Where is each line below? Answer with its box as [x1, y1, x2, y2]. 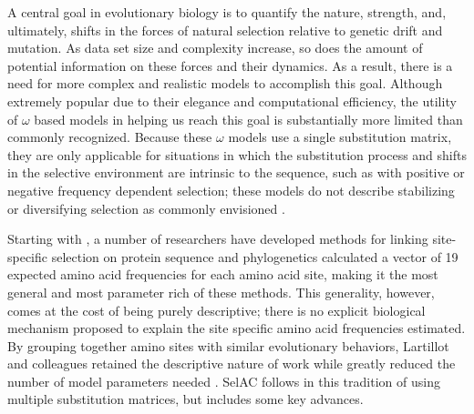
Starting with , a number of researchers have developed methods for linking [7, 229, 428, 248]
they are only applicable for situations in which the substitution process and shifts [7, 145, 467, 164]
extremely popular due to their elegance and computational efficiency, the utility [7, 91, 457, 110]
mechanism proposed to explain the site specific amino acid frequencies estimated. [7, 318, 466, 338]
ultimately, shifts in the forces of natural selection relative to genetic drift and [7, 20, 443, 39]
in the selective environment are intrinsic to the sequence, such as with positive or [7, 163, 465, 182]
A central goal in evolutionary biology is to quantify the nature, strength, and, [7, 3, 447, 21]
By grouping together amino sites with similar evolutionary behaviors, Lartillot [7, 336, 449, 355]
